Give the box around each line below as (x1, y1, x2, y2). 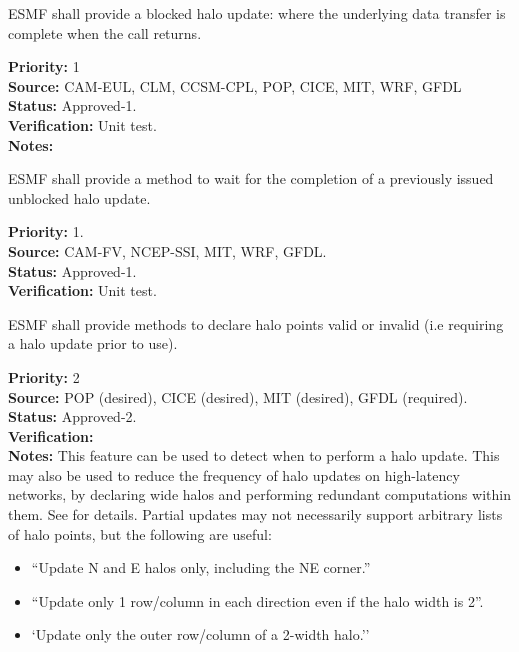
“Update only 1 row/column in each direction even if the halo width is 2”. (31, 590, 484, 611)
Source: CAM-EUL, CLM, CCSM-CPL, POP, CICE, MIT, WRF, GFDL (8, 75, 462, 96)
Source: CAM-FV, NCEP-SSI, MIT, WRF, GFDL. (8, 240, 327, 261)
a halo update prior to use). (8, 333, 178, 354)
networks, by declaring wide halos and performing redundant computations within (8, 484, 511, 505)
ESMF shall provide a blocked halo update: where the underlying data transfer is (8, 3, 506, 23)
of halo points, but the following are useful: (8, 523, 272, 544)
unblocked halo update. (8, 187, 151, 208)
